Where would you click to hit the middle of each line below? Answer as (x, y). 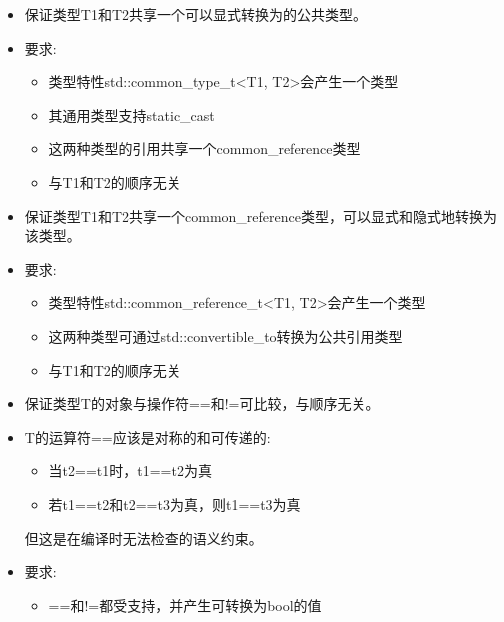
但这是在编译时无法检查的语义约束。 (143, 537)
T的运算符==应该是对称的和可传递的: (147, 436)
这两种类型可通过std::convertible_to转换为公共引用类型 (225, 335)
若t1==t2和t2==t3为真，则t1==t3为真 (174, 503)
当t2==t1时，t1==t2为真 (130, 470)
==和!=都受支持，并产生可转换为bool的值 (185, 604)
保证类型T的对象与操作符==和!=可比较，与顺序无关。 (202, 403)
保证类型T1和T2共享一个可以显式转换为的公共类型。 (196, 14)
